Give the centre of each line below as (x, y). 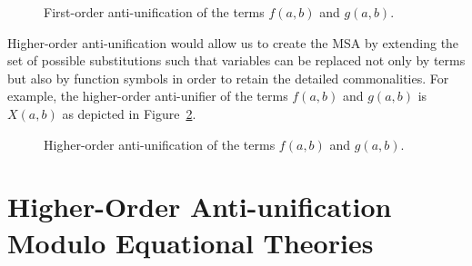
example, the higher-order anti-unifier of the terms (148, 96)
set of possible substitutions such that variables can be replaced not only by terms (236, 60)
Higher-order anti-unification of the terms (160, 144)
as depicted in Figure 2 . (129, 113)
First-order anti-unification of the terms (154, 12)
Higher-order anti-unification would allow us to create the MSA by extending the (233, 42)
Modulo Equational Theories (191, 242)
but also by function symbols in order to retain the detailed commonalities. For (228, 78)
